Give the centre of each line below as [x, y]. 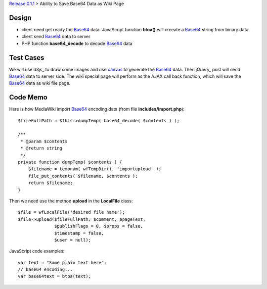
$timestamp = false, [79, 233]
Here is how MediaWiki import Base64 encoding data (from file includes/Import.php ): [97, 109]
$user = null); [73, 240]
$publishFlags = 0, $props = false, [99, 226]
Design [20, 18]
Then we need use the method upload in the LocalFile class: [71, 201]
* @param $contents [44, 141]
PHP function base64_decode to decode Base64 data [77, 43]
